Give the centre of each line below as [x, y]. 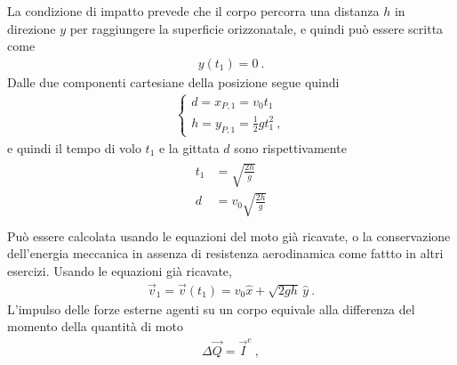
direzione [32, 28]
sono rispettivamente [290, 147]
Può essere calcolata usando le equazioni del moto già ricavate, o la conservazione [229, 235]
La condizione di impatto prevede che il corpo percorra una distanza [193, 11]
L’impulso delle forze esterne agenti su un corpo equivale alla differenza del [211, 308]
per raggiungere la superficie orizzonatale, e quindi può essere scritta [257, 28]
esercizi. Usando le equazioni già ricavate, [120, 270]
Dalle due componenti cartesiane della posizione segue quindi [173, 81]
